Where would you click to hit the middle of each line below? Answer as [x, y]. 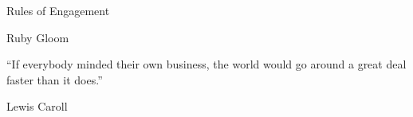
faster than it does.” [55, 79]
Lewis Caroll [37, 106]
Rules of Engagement [58, 10]
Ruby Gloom [38, 37]
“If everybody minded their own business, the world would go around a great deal [206, 64]
